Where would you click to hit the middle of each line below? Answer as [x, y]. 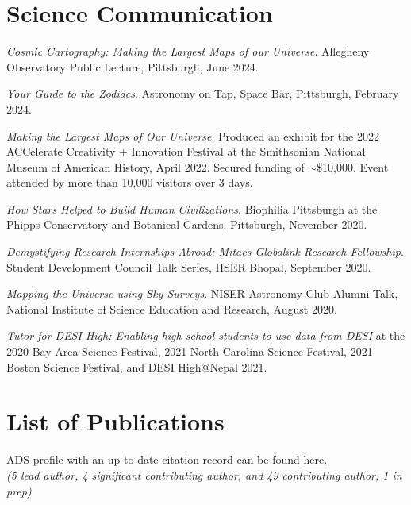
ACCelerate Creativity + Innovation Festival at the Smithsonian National [186, 151]
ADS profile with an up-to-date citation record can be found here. [167, 459]
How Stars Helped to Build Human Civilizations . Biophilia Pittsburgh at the [192, 208]
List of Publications [115, 421]
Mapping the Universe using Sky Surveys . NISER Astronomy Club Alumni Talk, [202, 293]
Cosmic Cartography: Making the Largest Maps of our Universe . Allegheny [188, 51]
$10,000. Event [353, 166]
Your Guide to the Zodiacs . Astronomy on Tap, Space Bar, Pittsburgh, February [203, 93]
